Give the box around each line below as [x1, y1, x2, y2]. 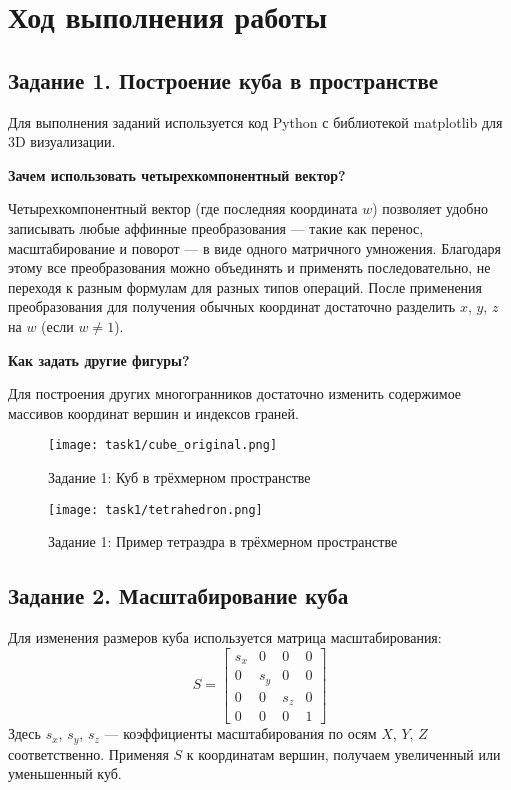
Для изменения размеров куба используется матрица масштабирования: [8, 627, 442, 647]
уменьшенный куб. [8, 763, 122, 784]
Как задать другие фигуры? [8, 349, 190, 370]
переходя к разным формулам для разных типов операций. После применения [8, 276, 483, 297]
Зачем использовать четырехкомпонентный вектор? [8, 164, 346, 185]
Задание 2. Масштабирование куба [8, 580, 349, 611]
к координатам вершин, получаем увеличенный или [186, 743, 501, 764]
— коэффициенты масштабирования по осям [104, 723, 377, 744]
